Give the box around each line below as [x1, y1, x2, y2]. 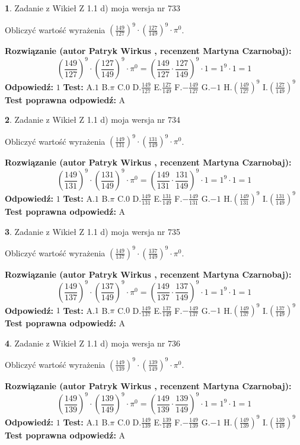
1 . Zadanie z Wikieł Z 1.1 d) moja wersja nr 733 [5, 2, 181, 14]
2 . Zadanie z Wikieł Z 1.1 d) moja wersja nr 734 [5, 113, 181, 126]
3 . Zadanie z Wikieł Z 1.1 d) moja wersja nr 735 [5, 225, 181, 237]
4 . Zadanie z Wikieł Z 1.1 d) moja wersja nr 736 [5, 336, 181, 349]
